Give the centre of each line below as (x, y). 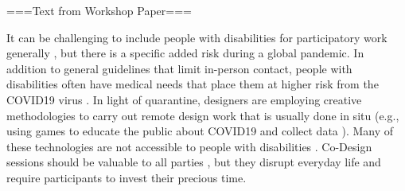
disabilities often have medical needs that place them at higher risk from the (193, 84)
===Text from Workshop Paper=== (99, 10)
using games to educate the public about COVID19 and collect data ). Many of (200, 131)
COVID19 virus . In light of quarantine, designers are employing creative (184, 99)
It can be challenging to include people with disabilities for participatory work (197, 37)
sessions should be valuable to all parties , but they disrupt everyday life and (194, 162)
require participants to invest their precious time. (127, 177)
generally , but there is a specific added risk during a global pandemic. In (185, 53)
